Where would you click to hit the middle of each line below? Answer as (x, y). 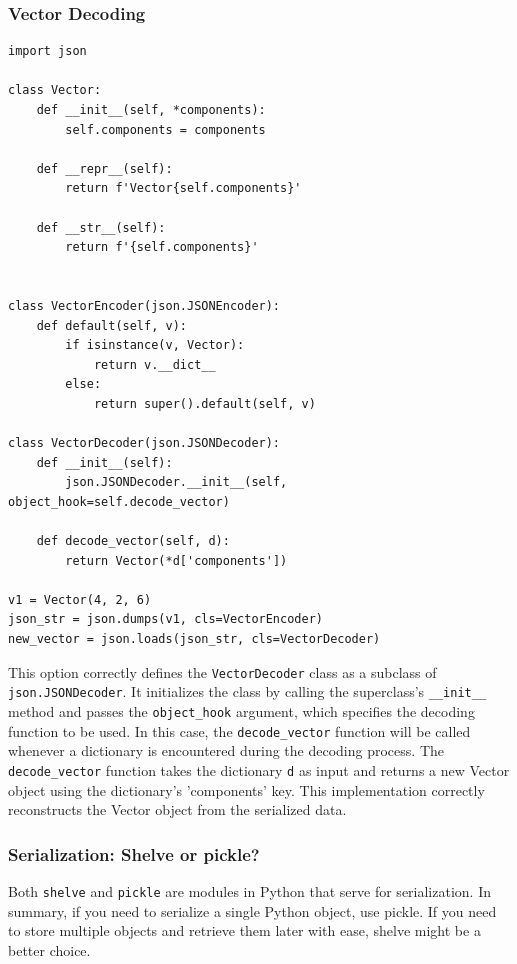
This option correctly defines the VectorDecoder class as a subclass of (222, 671)
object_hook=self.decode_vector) (119, 501)
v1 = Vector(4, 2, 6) (80, 599)
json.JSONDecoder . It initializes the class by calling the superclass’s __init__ (247, 691)
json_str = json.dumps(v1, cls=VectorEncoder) (165, 619)
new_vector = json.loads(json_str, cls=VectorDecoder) (194, 639)
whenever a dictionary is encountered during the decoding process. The (226, 750)
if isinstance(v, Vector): (155, 345)
